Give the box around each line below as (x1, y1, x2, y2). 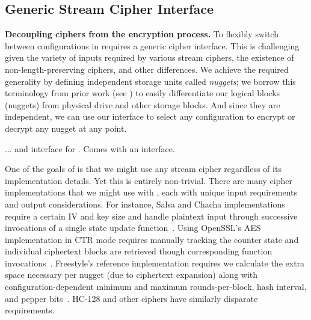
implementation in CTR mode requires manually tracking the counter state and (5, 233, 299, 245)
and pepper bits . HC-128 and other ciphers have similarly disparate (5, 292, 258, 304)
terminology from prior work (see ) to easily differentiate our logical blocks (5, 87, 280, 99)
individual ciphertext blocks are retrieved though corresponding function (5, 245, 273, 257)
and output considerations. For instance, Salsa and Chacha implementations (5, 197, 285, 210)
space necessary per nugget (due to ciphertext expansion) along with (5, 268, 258, 281)
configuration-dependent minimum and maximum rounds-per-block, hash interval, (5, 280, 307, 293)
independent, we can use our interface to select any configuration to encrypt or (5, 110, 295, 123)
